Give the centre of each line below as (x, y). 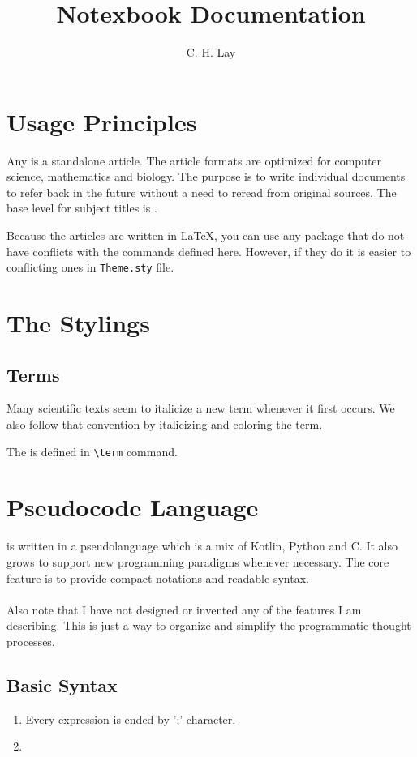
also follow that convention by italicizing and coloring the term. (165, 424)
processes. (31, 641)
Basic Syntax (62, 684)
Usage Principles (102, 121)
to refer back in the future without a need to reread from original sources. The (202, 192)
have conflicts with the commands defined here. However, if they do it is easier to (209, 251)
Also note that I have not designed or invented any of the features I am (184, 609)
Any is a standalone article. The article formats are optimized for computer (194, 160)
